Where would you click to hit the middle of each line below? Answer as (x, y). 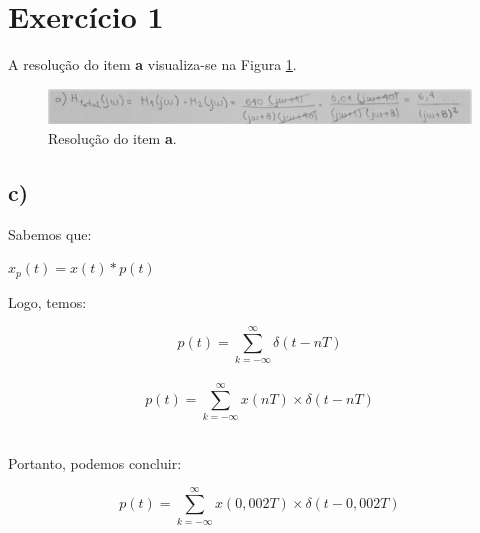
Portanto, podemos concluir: (95, 462)
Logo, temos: (47, 301)
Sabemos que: (50, 233)
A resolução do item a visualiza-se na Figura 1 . (152, 64)
